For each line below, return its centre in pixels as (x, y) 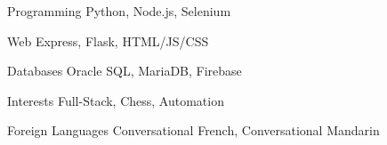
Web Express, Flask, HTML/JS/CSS (108, 40)
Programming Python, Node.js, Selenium (119, 11)
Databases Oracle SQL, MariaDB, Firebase (125, 71)
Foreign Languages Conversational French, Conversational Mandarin (193, 130)
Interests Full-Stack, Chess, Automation (116, 100)
